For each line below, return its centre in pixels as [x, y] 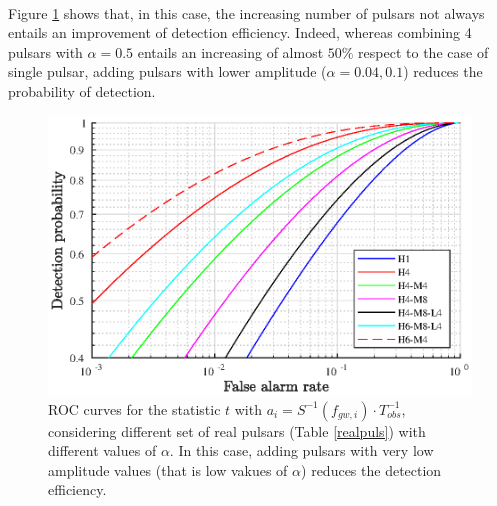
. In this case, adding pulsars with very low [301, 450]
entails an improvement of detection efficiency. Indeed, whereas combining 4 [240, 32]
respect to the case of [423, 51]
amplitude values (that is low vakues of [168, 469]
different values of [102, 450]
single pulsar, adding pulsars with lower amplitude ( [167, 71]
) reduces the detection [371, 469]
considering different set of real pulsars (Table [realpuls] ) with [237, 430]
